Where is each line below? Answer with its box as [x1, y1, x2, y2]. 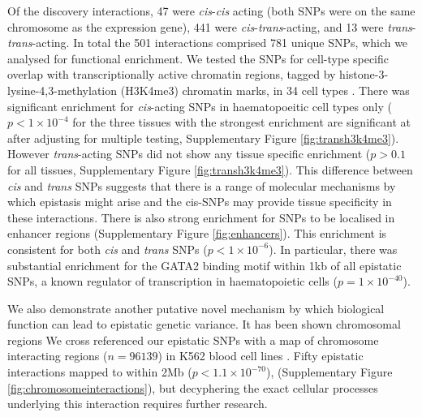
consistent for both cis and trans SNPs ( [7, 240, 208, 257]
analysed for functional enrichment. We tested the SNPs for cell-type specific [7, 49, 390, 67]
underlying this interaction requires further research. [7, 395, 268, 412]
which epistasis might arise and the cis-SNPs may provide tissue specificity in [7, 193, 392, 210]
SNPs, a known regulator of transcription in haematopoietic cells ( [7, 273, 338, 290]
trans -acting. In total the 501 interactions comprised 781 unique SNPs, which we [7, 34, 408, 51]
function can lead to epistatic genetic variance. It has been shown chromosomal [7, 316, 401, 333]
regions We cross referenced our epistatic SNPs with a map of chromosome [7, 331, 379, 348]
